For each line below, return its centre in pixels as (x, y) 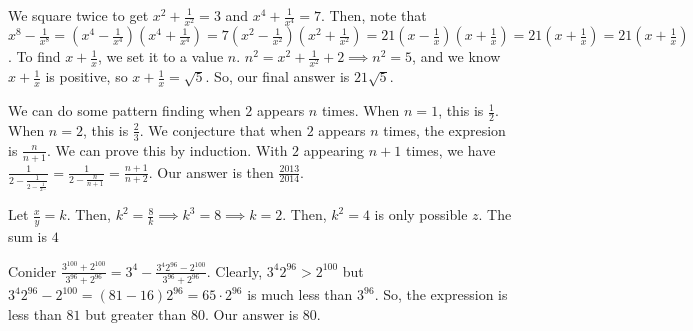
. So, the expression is (441, 294)
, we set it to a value (160, 56)
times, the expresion (444, 129)
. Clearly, (234, 270)
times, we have (450, 149)
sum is (28, 236)
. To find (34, 56)
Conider (32, 270)
